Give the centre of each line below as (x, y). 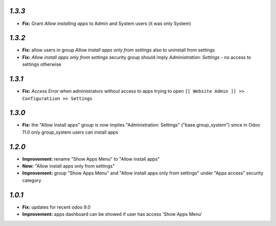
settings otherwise (42, 64)
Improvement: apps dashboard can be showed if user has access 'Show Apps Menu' (112, 214)
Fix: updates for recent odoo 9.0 (56, 207)
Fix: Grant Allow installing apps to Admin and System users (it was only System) (107, 23)
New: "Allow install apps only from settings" (68, 166)
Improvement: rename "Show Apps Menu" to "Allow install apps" (91, 159)
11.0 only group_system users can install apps (70, 132)
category (32, 180)
